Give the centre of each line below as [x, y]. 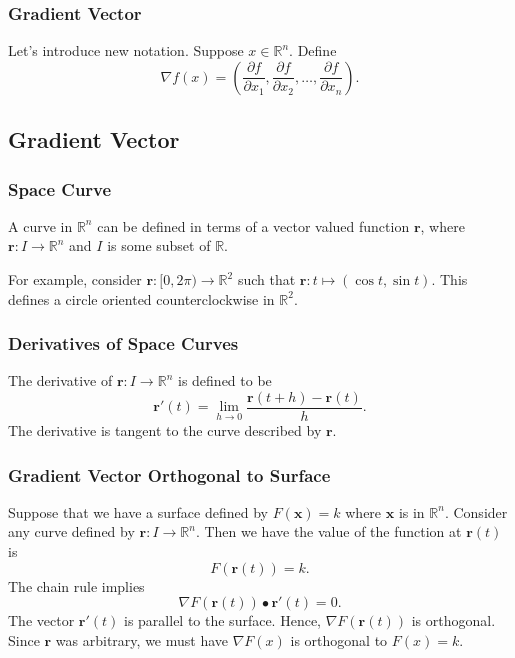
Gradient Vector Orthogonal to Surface [169, 474]
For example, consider [75, 279]
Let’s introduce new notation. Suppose [126, 50]
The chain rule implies [76, 585]
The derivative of [60, 380]
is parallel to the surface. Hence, [222, 620]
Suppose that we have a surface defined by [138, 511]
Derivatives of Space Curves [123, 343]
